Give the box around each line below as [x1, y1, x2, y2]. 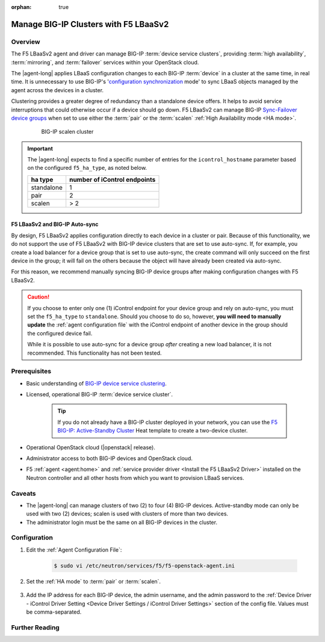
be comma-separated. [26, 608, 82, 616]
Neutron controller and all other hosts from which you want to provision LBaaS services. [26, 474, 244, 481]
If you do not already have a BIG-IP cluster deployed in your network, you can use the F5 [57, 419, 278, 426]
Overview [11, 37, 40, 46]
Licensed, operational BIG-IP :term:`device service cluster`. [26, 391, 173, 398]
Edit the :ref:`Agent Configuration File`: [26, 546, 122, 553]
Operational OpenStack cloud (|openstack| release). [26, 443, 156, 451]
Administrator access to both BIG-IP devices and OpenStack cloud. [26, 455, 193, 462]
